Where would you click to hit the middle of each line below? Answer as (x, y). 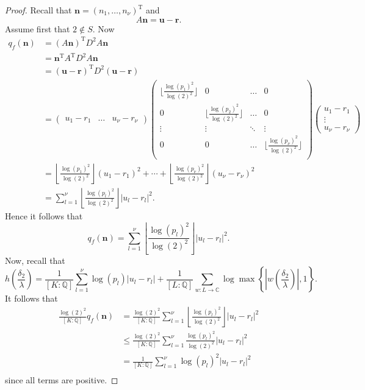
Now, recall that (35, 260)
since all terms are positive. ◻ (62, 380)
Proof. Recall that (38, 10)
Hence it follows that (44, 216)
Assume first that (38, 28)
